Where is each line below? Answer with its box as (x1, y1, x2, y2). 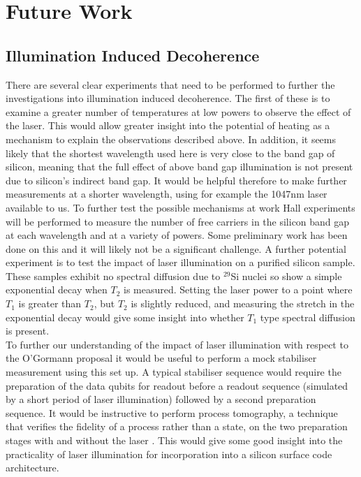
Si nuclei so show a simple (230, 268, 342, 283)
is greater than (18, 296, 82, 311)
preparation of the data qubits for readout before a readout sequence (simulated (6, 378, 348, 392)
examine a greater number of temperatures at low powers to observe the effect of (6, 104, 351, 119)
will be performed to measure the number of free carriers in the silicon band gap (6, 214, 350, 228)
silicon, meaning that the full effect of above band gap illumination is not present (6, 159, 353, 174)
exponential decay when (6, 282, 108, 297)
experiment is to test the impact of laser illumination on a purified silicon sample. (6, 255, 355, 270)
